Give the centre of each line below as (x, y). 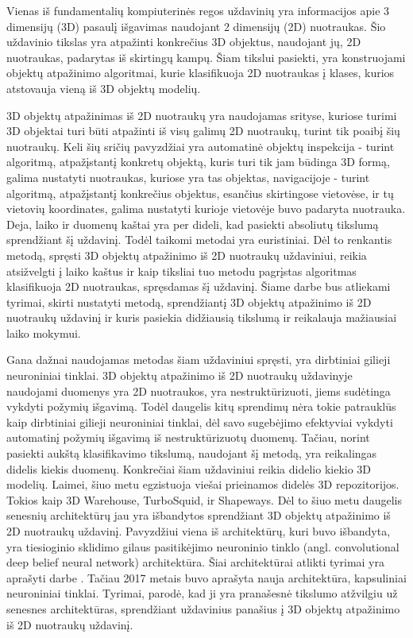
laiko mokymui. (44, 333)
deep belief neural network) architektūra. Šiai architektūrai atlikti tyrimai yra (195, 562)
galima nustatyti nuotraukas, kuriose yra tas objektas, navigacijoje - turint (188, 177)
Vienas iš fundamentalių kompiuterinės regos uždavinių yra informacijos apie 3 (198, 10)
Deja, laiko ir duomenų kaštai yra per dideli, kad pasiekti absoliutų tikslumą (193, 224)
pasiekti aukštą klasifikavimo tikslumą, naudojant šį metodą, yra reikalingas (192, 453)
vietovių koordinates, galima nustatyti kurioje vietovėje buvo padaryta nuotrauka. (206, 209)
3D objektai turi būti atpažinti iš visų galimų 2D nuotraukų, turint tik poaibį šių (203, 131)
